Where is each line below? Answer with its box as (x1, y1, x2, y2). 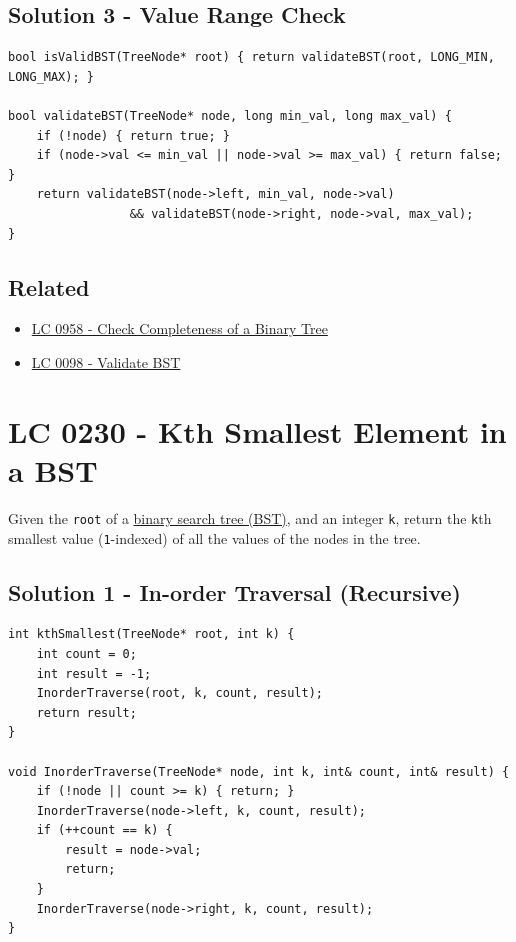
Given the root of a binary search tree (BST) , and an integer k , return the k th (8, 507, 492, 528)
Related (8, 271, 90, 302)
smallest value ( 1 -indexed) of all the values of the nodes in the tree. (8, 527, 421, 548)
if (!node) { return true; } (36, 128, 230, 143)
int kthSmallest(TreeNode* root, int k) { (8, 627, 295, 642)
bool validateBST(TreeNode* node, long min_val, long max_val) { (8, 108, 452, 123)
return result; (36, 705, 137, 720)
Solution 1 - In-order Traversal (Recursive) (8, 576, 461, 607)
